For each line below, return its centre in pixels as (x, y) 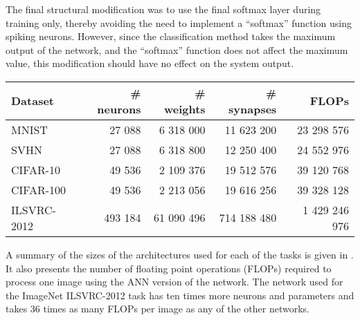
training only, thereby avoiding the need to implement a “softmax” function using (179, 22)
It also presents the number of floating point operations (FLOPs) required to (169, 268)
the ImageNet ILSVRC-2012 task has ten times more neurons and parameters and (180, 295)
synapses (253, 109)
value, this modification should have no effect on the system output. (150, 63)
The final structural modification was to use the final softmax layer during (163, 9)
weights (184, 109)
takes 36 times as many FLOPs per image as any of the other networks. (157, 309)
